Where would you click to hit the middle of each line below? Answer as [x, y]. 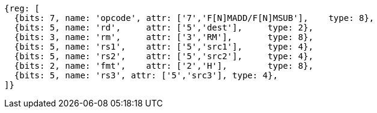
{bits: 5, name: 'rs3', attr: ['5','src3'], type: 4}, [146, 75]
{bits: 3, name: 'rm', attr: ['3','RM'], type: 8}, [164, 37]
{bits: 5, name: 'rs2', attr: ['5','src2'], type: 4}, [164, 56]
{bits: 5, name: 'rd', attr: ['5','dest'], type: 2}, [164, 28]
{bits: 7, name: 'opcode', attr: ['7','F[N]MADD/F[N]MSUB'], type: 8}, [194, 18]
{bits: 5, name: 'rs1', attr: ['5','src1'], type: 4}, [164, 47]
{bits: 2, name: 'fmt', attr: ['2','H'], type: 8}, [164, 66]
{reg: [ [22, 8]
